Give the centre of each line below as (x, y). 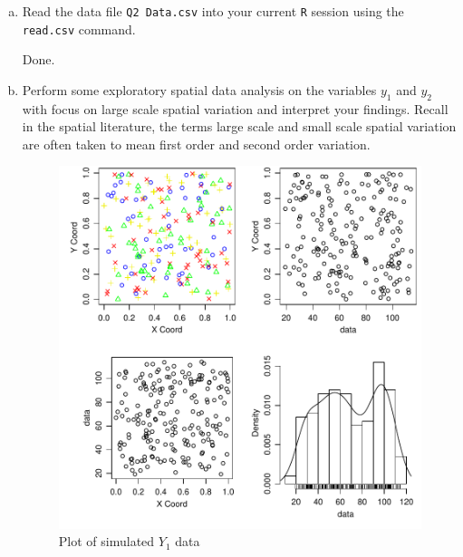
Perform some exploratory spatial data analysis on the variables (199, 89)
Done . (39, 59)
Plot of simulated (106, 541)
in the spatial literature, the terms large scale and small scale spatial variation (239, 126)
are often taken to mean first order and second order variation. (196, 144)
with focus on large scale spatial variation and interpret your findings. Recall (235, 108)
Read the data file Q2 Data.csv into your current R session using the (213, 11)
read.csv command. (79, 29)
